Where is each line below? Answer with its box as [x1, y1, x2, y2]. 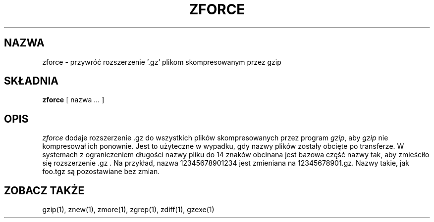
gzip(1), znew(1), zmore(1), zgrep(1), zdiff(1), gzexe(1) [42, 205, 215, 214]
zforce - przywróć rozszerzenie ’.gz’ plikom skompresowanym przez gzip [42, 57, 281, 66]
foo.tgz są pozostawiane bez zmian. [42, 167, 160, 176]
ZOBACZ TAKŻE [4, 184, 85, 197]
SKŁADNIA [4, 75, 58, 88]
